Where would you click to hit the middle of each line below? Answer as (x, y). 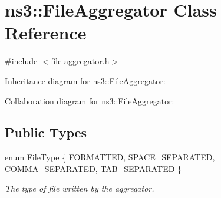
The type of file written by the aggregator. (80, 188)
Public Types (46, 132)
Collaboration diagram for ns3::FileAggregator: (90, 100)
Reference (46, 33)
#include (21, 61)
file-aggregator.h (80, 61)
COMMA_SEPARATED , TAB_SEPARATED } (93, 168)
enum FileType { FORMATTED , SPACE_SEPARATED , (110, 157)
